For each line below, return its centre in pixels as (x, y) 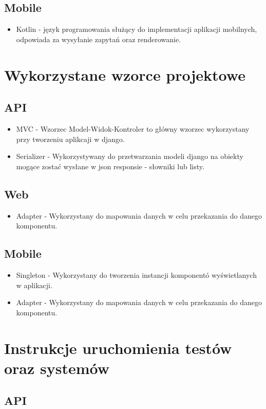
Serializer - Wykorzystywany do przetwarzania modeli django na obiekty (130, 156)
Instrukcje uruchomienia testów (118, 348)
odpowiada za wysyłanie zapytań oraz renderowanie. (99, 39)
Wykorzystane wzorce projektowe (125, 74)
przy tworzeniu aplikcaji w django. (70, 139)
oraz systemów (57, 368)
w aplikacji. (34, 285)
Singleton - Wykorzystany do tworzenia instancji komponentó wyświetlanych (136, 274)
